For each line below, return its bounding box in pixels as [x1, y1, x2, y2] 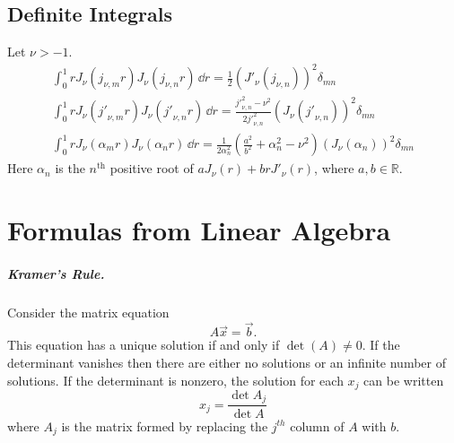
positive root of [109, 159, 194, 178]
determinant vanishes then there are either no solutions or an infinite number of [7, 352, 447, 371]
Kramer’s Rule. [7, 264, 105, 282]
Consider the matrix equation [7, 302, 170, 321]
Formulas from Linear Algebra [7, 211, 391, 248]
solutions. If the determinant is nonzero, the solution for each [7, 370, 344, 389]
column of [290, 416, 345, 435]
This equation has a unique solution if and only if [7, 335, 280, 354]
